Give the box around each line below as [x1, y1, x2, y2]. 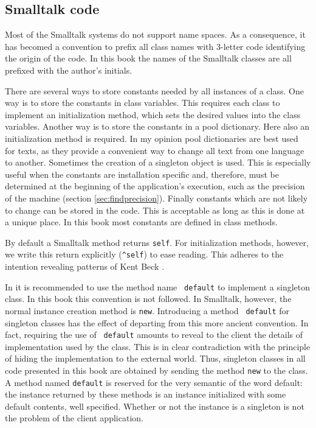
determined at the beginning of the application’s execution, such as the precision [5, 180, 305, 192]
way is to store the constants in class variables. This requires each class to [5, 96, 280, 109]
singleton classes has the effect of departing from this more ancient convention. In [5, 316, 309, 329]
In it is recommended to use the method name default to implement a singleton [5, 280, 311, 293]
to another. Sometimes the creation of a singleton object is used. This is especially [5, 156, 311, 169]
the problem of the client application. [5, 412, 143, 424]
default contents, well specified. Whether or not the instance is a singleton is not [5, 399, 304, 412]
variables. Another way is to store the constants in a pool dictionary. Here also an [5, 120, 310, 133]
